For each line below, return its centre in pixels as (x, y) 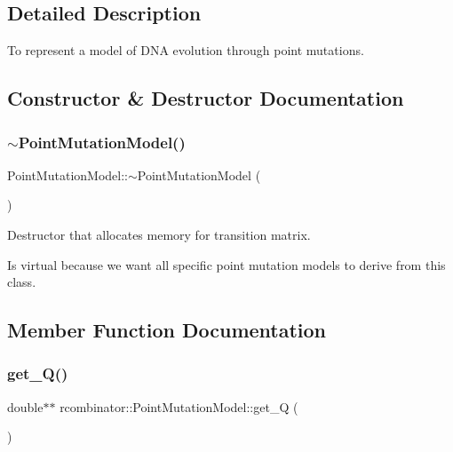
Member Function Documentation (167, 330)
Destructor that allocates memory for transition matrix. (159, 234)
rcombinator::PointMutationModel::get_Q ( (179, 406)
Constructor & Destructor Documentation (206, 98)
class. (22, 282)
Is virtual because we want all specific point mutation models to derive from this (226, 264)
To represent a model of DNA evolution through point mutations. (186, 50)
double (25, 406)
